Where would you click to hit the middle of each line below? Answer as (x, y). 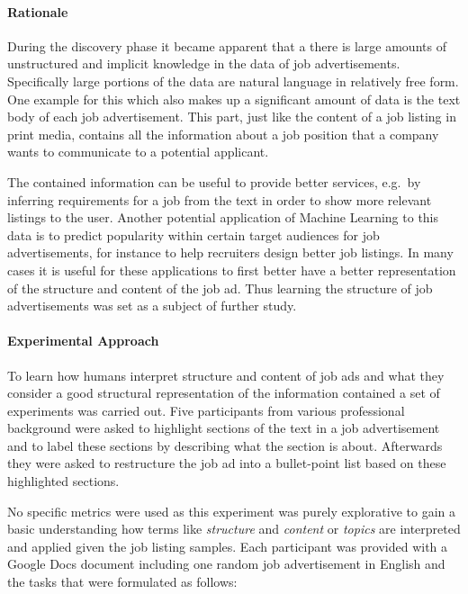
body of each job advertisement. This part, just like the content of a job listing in (232, 117)
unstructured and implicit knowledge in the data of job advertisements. (204, 63)
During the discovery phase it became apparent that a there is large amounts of (227, 45)
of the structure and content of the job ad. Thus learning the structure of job (220, 288)
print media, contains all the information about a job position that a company (223, 134)
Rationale (38, 11)
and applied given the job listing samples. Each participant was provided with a (228, 546)
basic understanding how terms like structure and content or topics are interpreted (234, 529)
